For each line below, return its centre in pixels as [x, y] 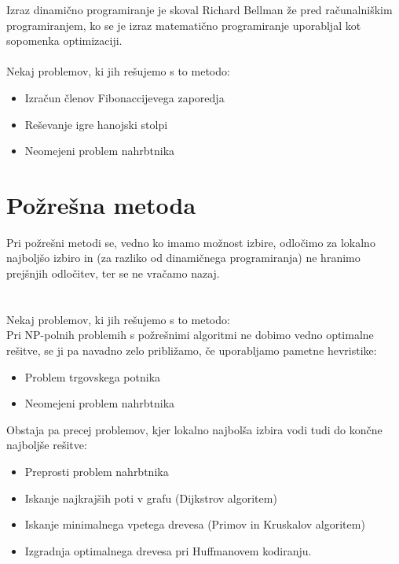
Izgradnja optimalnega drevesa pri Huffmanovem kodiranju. [168, 550]
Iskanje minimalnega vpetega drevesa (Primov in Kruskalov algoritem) [195, 524]
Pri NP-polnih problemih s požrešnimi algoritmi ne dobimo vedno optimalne [190, 335]
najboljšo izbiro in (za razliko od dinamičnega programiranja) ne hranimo [183, 258]
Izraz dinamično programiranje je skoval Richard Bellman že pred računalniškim [199, 9]
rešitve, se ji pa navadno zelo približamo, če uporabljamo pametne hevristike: [192, 350]
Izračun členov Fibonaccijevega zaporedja [124, 97]
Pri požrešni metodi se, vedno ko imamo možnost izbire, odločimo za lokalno [191, 242]
